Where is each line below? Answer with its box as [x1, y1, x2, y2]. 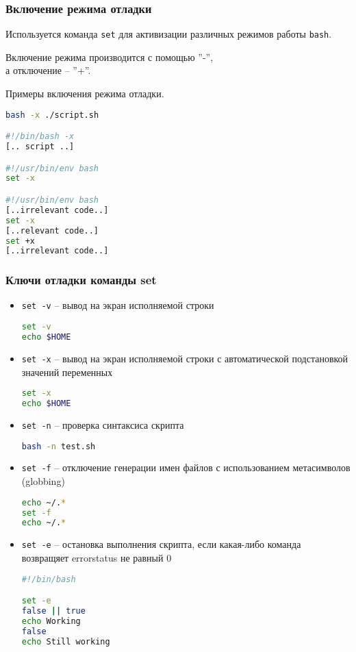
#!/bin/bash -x [5, 131, 75, 142]
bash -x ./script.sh [5, 110, 99, 120]
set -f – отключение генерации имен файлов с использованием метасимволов [21, 460, 351, 475]
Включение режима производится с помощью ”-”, [5, 49, 214, 64]
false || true [21, 605, 86, 616]
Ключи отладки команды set [5, 271, 157, 288]
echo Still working [21, 636, 110, 647]
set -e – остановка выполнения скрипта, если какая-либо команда [21, 537, 301, 551]
